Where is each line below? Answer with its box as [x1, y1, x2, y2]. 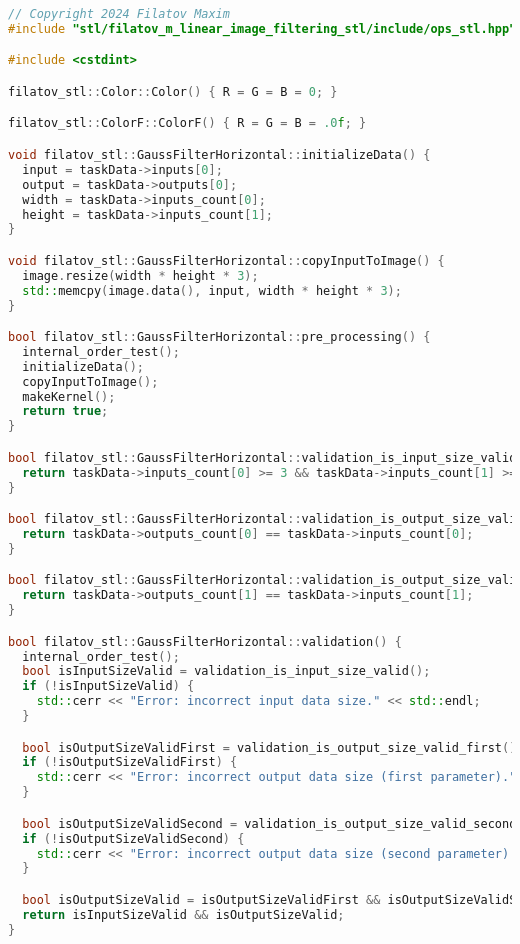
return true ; [22, 404, 109, 419]
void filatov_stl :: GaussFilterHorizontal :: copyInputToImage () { [8, 253, 445, 268]
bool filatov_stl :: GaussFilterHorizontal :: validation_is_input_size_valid [8, 450, 517, 465]
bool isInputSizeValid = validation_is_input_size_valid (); [22, 664, 431, 679]
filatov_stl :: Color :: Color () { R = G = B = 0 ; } [8, 84, 338, 99]
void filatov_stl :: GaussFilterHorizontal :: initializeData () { [8, 148, 431, 162]
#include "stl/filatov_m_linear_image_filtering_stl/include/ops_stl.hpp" [8, 21, 517, 36]
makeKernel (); [22, 389, 116, 404]
